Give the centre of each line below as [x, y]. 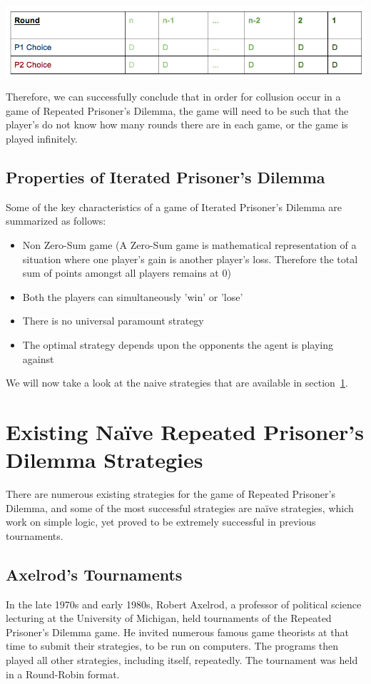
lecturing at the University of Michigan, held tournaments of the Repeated [169, 618]
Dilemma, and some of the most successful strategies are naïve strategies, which [180, 507]
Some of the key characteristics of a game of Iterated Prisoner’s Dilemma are [174, 206]
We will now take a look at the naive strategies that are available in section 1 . [177, 383]
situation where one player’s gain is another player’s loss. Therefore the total [190, 259]
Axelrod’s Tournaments [94, 574]
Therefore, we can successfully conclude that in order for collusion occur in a [173, 97]
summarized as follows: [56, 221]
